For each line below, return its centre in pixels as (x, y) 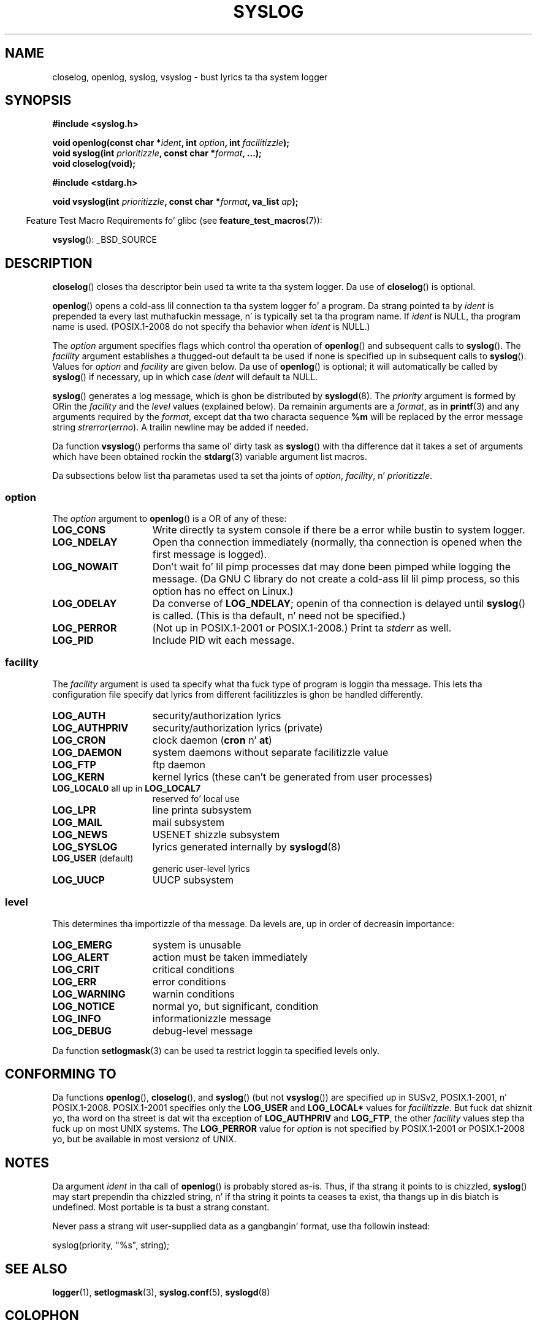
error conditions (189, 981)
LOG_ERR (74, 981)
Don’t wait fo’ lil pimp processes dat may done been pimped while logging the (331, 567)
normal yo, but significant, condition (235, 1006)
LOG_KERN (78, 777)
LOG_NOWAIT (86, 567)
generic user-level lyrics (201, 868)
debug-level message (202, 1030)
